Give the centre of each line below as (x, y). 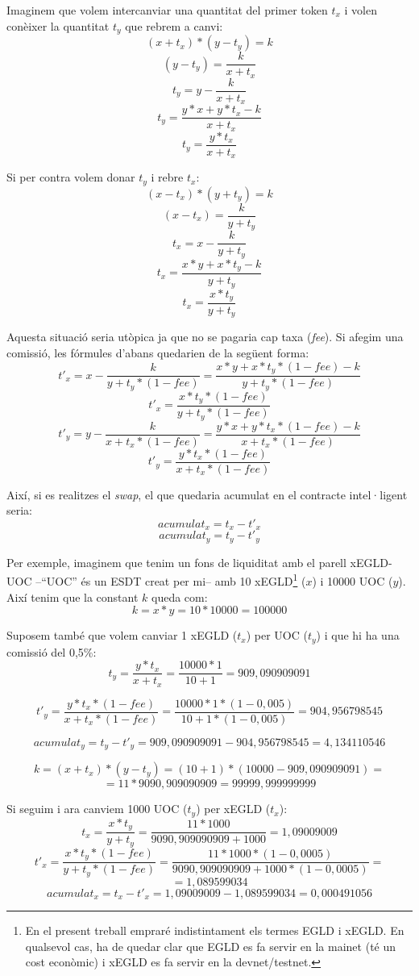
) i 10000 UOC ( (353, 581)
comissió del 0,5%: (52, 651)
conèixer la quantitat (58, 25)
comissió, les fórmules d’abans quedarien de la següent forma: (158, 353)
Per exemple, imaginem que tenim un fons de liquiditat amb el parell (176, 562)
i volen (361, 10)
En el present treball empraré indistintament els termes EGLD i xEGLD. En (215, 930)
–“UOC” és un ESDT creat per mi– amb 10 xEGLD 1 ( (171, 580)
